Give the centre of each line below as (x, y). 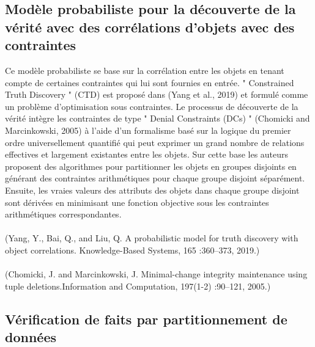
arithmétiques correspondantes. (63, 214)
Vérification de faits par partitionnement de (146, 319)
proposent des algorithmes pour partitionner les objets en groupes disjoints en (151, 166)
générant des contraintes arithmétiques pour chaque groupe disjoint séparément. (155, 178)
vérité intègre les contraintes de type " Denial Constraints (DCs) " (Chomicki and (157, 118)
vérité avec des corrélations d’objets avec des (150, 27)
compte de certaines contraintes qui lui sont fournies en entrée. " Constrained (150, 82)
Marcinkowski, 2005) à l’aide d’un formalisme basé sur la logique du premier (148, 130)
